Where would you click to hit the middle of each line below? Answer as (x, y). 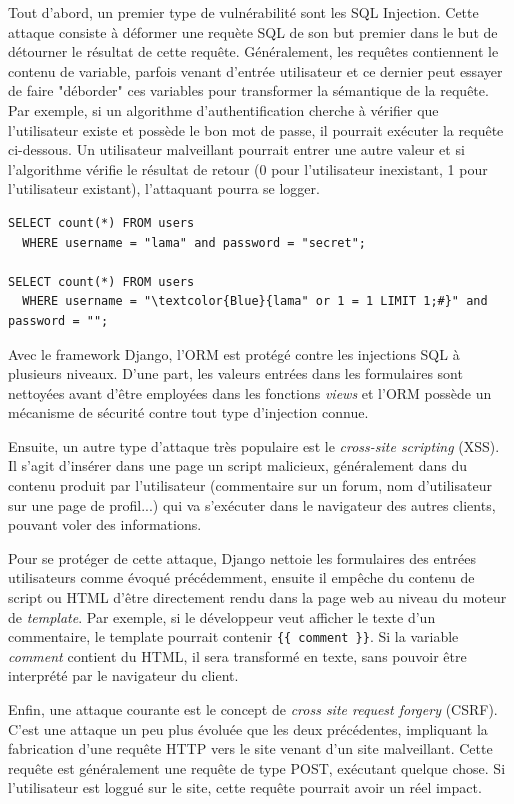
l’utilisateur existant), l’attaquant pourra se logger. (164, 188)
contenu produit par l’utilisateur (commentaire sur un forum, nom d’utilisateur (250, 485)
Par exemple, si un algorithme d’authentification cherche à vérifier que (223, 109)
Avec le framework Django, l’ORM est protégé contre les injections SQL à (234, 353)
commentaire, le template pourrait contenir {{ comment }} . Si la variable (233, 636)
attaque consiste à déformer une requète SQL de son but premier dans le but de (253, 31)
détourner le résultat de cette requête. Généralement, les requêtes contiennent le (253, 51)
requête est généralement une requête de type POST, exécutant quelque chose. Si (257, 767)
